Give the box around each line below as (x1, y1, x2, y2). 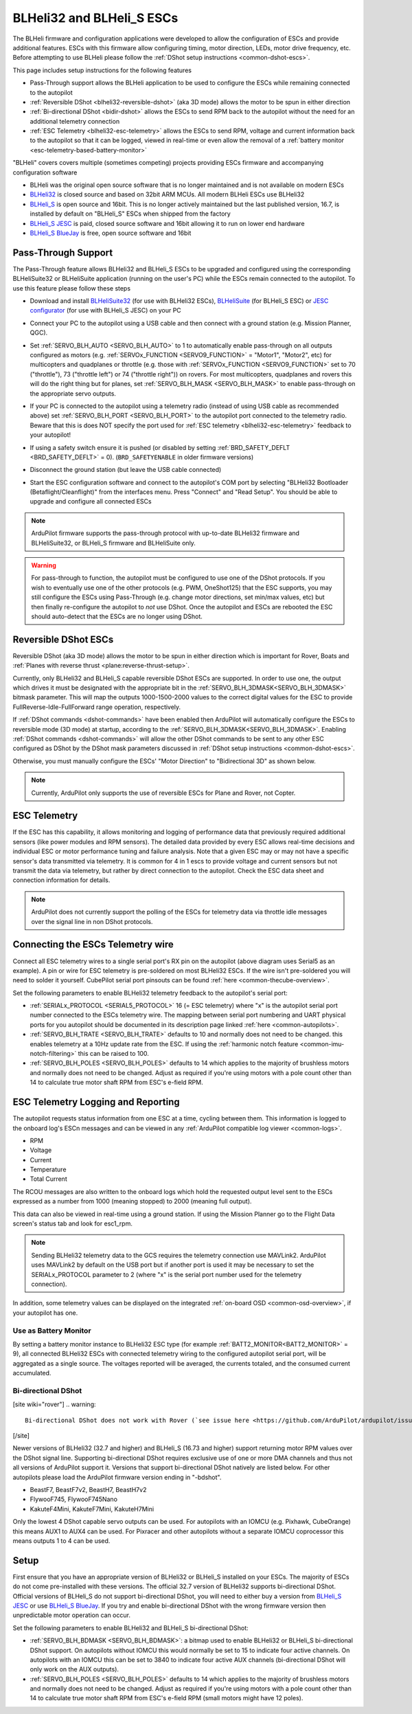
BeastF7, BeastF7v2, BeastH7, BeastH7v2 (30, 1485, 147, 1493)
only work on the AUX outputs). (30, 1665, 119, 1673)
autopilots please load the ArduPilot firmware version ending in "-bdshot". (12, 1473, 222, 1481)
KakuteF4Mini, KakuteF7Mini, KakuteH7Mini (30, 1504, 154, 1513)
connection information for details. (12, 876, 111, 884)
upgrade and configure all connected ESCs (30, 497, 152, 506)
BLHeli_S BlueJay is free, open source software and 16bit (30, 229, 192, 237)
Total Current (30, 1175, 68, 1183)
